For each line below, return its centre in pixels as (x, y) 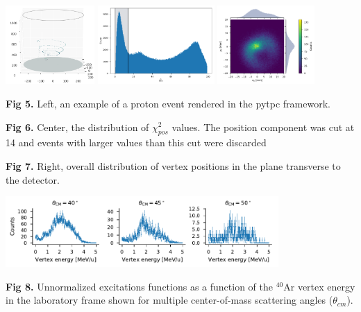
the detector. (33, 179)
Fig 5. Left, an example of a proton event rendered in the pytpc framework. (168, 103)
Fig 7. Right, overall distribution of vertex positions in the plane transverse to (173, 165)
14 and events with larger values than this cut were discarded (136, 142)
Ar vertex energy (319, 286)
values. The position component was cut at (263, 127)
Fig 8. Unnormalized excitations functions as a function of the (139, 286)
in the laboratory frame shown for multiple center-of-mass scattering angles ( (169, 300)
